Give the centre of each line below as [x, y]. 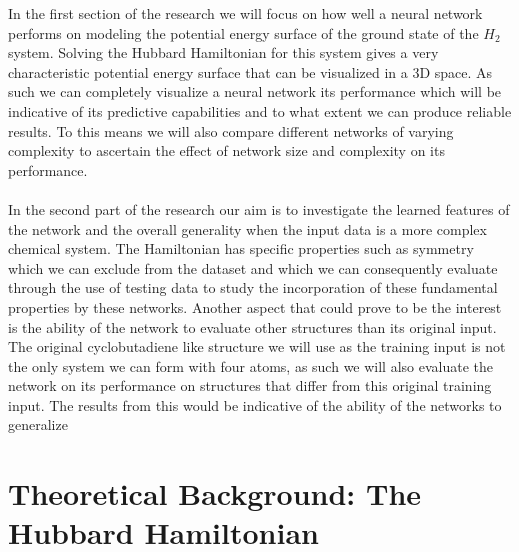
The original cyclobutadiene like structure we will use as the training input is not [257, 346]
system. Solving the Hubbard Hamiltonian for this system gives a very [223, 52]
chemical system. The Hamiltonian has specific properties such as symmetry [241, 248]
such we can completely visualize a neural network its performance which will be [255, 91]
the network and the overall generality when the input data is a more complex [247, 228]
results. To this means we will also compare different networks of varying [231, 130]
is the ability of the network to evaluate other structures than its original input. [252, 326]
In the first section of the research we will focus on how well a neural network [245, 13]
